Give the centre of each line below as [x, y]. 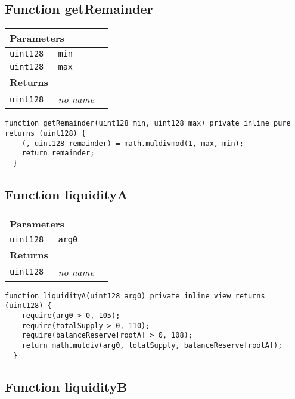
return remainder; [58, 153]
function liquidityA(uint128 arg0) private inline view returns [135, 296]
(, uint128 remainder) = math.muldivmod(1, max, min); [133, 143]
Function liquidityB [66, 386]
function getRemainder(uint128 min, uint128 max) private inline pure [148, 124]
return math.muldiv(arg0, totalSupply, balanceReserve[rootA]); [152, 345]
